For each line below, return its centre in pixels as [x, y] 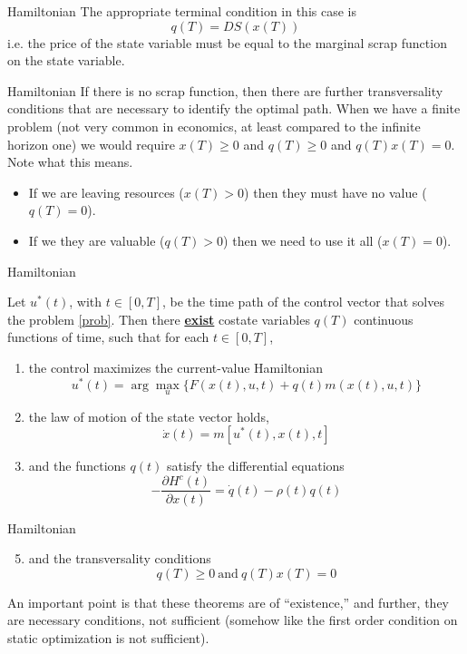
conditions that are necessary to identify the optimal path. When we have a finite [234, 108]
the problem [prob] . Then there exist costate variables [159, 319]
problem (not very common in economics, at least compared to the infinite [214, 126]
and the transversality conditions [120, 558]
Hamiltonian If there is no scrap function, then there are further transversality [225, 90]
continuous [384, 319]
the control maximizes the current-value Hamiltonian [175, 367]
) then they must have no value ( [336, 192]
